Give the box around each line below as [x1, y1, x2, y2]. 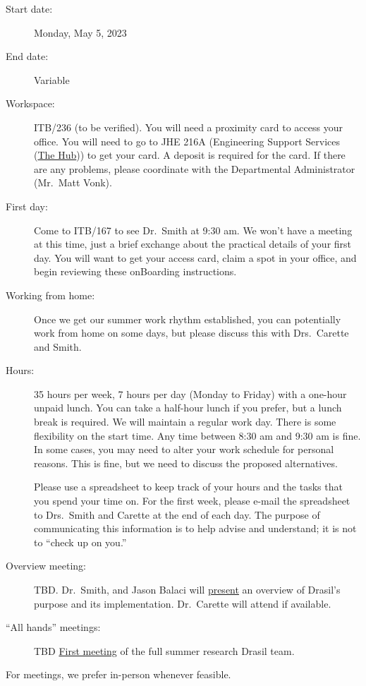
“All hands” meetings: [6, 620, 101, 634]
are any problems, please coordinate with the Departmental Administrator [34, 161, 355, 176]
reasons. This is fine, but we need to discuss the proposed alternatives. [34, 455, 338, 470]
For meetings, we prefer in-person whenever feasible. [6, 667, 231, 682]
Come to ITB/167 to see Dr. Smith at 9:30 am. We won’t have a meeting [34, 222, 353, 237]
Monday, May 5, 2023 [34, 25, 127, 40]
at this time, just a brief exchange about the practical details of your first [34, 236, 352, 251]
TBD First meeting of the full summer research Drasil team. [34, 643, 295, 658]
